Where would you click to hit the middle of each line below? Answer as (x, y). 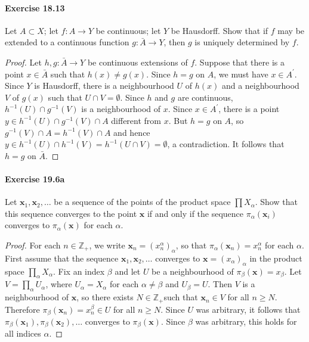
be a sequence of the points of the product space (142, 202)
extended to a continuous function (67, 42)
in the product (276, 258)
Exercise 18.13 (35, 7)
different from (136, 120)
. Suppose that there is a (240, 62)
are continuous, (205, 97)
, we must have (241, 74)
